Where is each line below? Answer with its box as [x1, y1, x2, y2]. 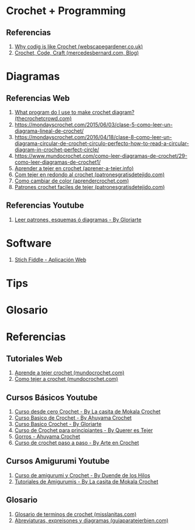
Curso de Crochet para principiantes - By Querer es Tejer [14, 427, 153, 434]
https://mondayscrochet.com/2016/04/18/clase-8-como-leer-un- [14, 134, 172, 140]
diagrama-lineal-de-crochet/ [14, 127, 84, 134]
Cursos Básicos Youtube [6, 392, 98, 403]
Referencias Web [6, 93, 70, 103]
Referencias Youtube [6, 201, 84, 211]
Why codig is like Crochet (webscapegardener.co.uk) [14, 43, 143, 50]
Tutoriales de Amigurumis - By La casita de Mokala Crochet [14, 478, 159, 485]
